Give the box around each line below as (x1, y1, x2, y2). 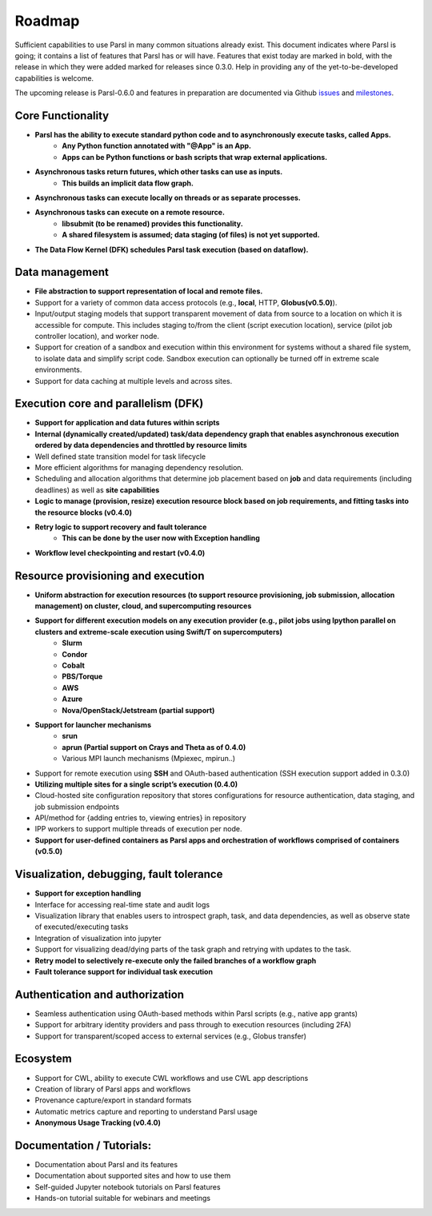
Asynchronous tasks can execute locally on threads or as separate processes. (34, 193, 302, 202)
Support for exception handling (34, 888, 142, 899)
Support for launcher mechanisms (34, 720, 152, 729)
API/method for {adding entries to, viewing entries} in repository (34, 813, 247, 823)
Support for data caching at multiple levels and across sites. (34, 376, 233, 385)
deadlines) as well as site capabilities (34, 484, 160, 495)
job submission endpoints (34, 802, 120, 811)
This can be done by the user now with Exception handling (62, 533, 260, 543)
